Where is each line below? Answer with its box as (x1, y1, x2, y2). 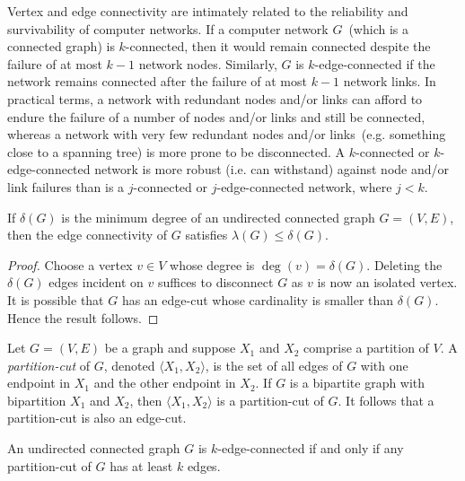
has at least (110, 456, 173, 475)
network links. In (343, 72, 436, 91)
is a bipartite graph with (289, 373, 426, 392)
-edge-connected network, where (216, 177, 392, 196)
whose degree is (170, 255, 255, 274)
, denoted (103, 355, 155, 374)
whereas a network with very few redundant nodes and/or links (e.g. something (7, 125, 446, 144)
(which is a (348, 19, 408, 38)
